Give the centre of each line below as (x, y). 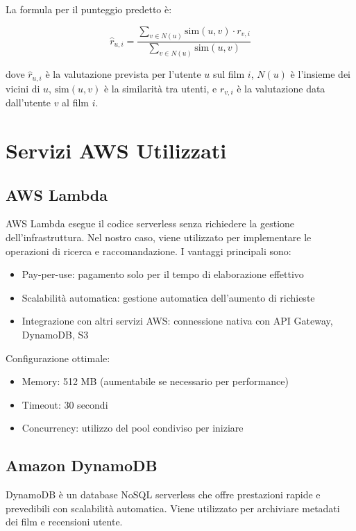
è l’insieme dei (321, 74)
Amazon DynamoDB (82, 465)
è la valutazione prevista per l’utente (123, 74)
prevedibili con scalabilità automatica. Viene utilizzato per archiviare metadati (173, 508)
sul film (229, 74)
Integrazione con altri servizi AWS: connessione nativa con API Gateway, (177, 321)
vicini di (23, 88)
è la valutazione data (281, 88)
